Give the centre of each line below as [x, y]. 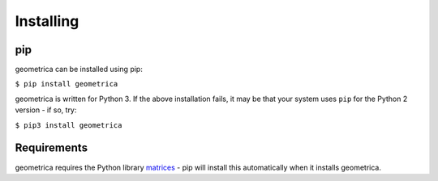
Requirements [52, 148]
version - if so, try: [46, 110]
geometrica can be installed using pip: [79, 69]
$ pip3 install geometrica [69, 125]
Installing [47, 21]
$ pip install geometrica [67, 84]
